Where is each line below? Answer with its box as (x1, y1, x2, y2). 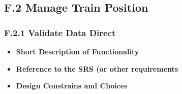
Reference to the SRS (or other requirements (16, 63, 178, 74)
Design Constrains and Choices (16, 80, 128, 91)
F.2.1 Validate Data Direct (4, 26, 116, 39)
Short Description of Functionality (16, 46, 139, 56)
